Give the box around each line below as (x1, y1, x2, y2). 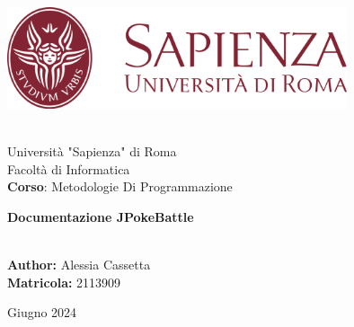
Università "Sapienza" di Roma (7, 142, 177, 161)
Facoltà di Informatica (7, 159, 130, 178)
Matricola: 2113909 (7, 272, 121, 291)
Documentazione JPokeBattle (7, 207, 194, 225)
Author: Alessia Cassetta (7, 255, 151, 274)
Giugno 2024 (7, 303, 77, 322)
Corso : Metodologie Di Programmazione (7, 177, 233, 196)
